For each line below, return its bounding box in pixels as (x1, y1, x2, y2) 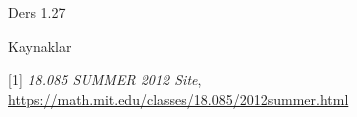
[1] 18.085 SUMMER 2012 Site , (8, 69, 202, 90)
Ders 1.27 (8, 2, 66, 22)
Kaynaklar (8, 35, 72, 56)
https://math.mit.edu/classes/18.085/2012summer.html (8, 88, 349, 109)
